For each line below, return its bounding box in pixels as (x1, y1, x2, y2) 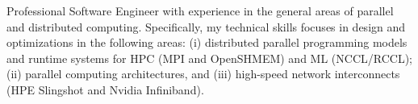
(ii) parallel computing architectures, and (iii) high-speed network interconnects (6, 65, 400, 82)
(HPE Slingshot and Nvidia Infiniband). (6, 81, 204, 98)
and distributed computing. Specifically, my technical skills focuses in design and (6, 18, 406, 35)
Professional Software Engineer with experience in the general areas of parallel (6, 2, 394, 19)
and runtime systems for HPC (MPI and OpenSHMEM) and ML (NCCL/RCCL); (6, 49, 412, 66)
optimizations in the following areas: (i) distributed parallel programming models (6, 34, 408, 51)
